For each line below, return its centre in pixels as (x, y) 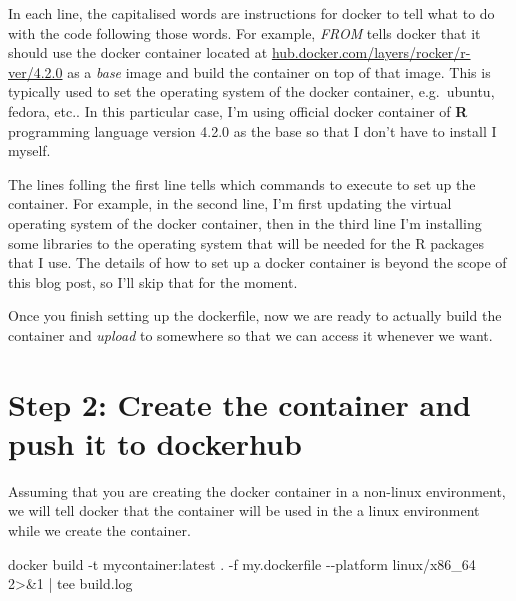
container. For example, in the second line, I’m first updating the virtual (230, 203)
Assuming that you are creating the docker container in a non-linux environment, (257, 490)
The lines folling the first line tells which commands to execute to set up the (242, 183)
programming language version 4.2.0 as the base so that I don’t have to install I (252, 130)
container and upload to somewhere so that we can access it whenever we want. (250, 334)
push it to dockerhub (155, 442)
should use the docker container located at (138, 52)
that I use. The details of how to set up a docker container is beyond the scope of (257, 262)
